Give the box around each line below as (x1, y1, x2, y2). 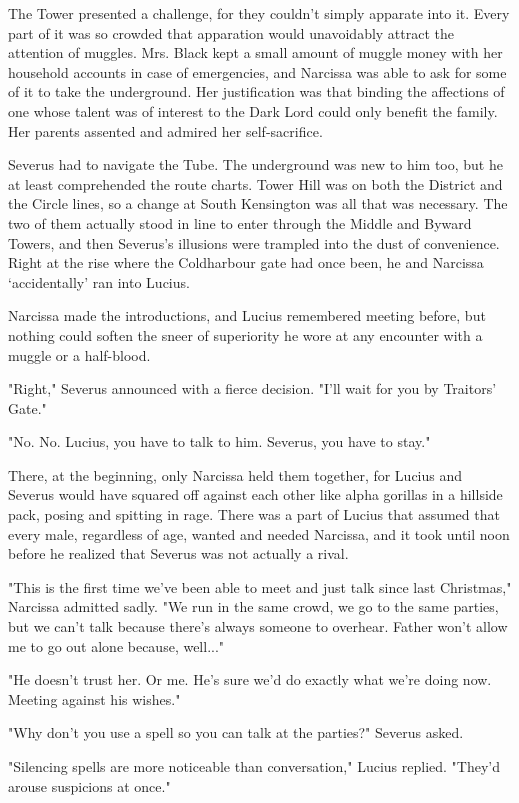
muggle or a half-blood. (8, 344, 151, 365)
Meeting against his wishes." (8, 688, 181, 709)
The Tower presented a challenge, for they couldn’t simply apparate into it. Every (8, 3, 510, 23)
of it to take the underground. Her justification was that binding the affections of (8, 81, 505, 102)
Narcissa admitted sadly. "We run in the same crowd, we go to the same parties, (8, 596, 499, 617)
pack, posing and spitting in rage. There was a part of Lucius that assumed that (8, 504, 500, 525)
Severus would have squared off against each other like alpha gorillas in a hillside (8, 484, 503, 505)
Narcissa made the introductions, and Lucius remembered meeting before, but (8, 305, 486, 326)
